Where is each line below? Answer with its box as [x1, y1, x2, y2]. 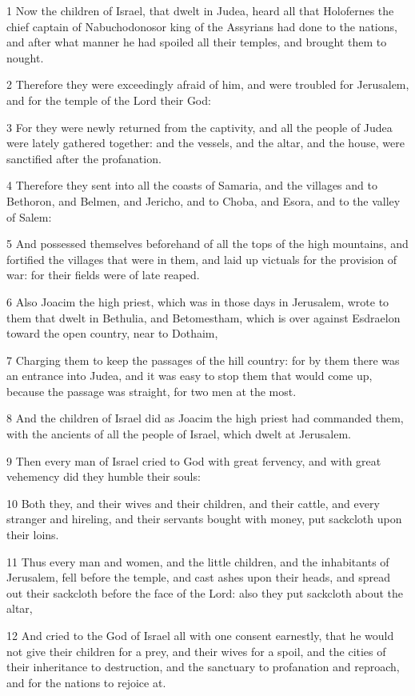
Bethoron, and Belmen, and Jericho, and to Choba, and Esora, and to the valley [6, 192, 401, 209]
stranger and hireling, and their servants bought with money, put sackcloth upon [6, 510, 402, 527]
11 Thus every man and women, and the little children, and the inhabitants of [6, 553, 389, 570]
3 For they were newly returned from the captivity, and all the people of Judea [6, 118, 393, 135]
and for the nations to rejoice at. [6, 674, 166, 690]
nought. [6, 49, 44, 66]
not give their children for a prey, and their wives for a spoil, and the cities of [6, 642, 386, 659]
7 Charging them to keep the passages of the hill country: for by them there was [6, 351, 400, 368]
